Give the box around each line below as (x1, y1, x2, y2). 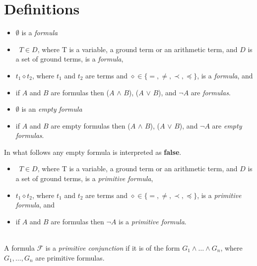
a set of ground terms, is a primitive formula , (15, 173, 153, 184)
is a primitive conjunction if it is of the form (45, 243, 180, 253)
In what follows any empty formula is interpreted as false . (4, 146, 182, 157)
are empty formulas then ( (51, 120, 130, 131)
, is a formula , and (197, 70, 253, 80)
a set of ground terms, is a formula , (15, 54, 124, 64)
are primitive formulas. (35, 252, 105, 263)
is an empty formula (21, 104, 82, 114)
